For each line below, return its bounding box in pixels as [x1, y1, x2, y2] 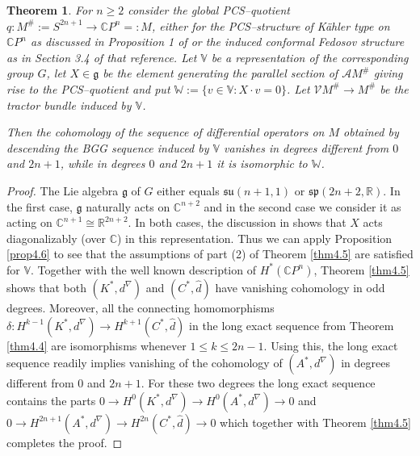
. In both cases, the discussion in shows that [128, 214, 346, 231]
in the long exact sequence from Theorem [189, 316, 394, 333]
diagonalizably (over [6, 229, 106, 246]
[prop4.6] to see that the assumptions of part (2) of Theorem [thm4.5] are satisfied [6, 245, 414, 262]
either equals [157, 182, 220, 199]
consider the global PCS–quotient [128, 2, 290, 18]
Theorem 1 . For [6, 2, 93, 18]
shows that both [6, 278, 86, 295]
